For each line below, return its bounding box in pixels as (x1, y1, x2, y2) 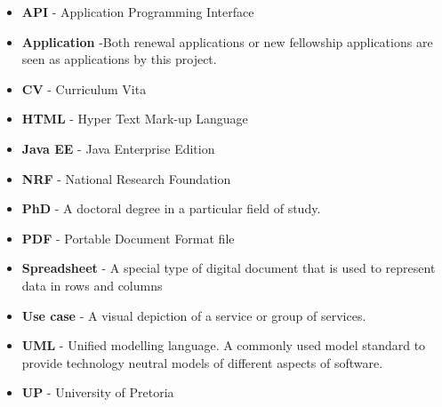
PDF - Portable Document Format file (21, 228, 235, 247)
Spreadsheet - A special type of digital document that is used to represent (21, 259, 436, 277)
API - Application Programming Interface (21, 3, 254, 20)
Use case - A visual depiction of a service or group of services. (21, 306, 366, 324)
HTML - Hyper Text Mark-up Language (21, 109, 248, 128)
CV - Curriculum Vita (21, 79, 147, 98)
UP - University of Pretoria (21, 383, 174, 402)
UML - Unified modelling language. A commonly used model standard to (21, 336, 426, 355)
